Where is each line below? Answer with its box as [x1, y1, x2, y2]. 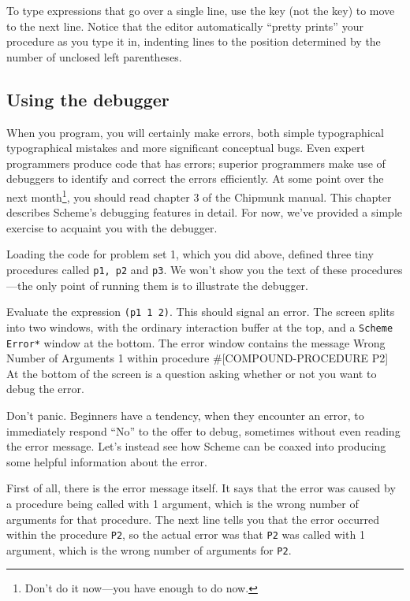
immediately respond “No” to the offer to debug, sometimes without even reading [6, 422, 401, 439]
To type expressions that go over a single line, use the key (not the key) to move [6, 2, 395, 18]
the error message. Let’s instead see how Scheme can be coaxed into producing [6, 438, 386, 454]
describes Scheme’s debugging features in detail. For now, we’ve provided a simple [6, 204, 402, 221]
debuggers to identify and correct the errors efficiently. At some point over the [6, 170, 384, 187]
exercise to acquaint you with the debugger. [6, 219, 218, 236]
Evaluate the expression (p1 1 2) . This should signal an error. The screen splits [6, 303, 395, 320]
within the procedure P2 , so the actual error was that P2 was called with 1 [6, 526, 365, 543]
